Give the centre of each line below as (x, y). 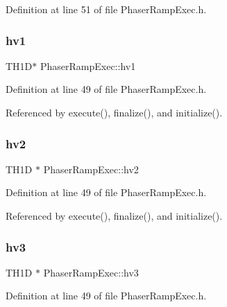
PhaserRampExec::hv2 (91, 169)
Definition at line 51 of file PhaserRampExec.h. (106, 9)
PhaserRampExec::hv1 (88, 65)
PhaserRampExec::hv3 (91, 272)
